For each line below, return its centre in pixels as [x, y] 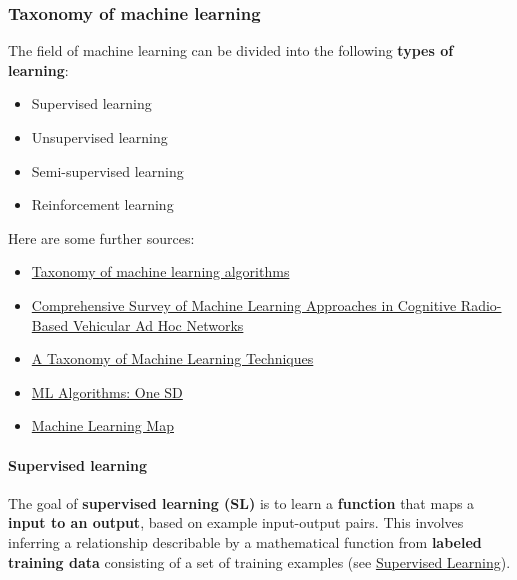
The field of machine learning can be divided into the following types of [231, 50]
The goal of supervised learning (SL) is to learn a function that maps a [241, 502]
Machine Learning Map [102, 425]
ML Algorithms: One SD [107, 391]
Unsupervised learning [99, 137]
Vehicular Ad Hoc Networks [158, 324]
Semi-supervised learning [107, 170]
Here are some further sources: [101, 237]
